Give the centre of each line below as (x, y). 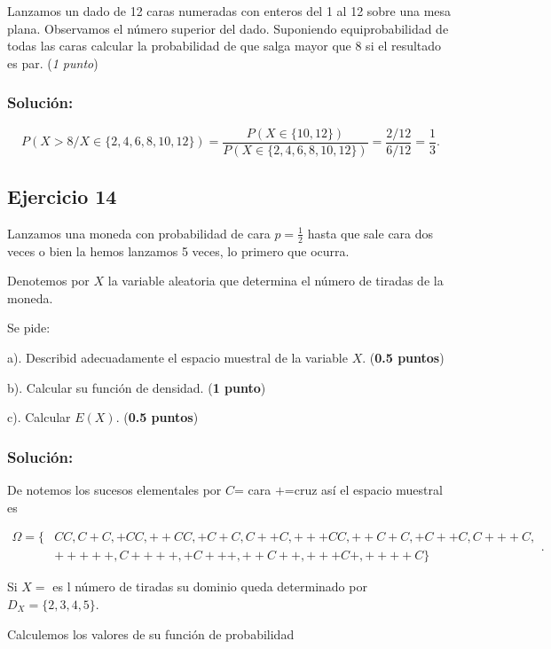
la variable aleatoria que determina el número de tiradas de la (275, 281)
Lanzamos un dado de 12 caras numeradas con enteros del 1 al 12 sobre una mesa (229, 11)
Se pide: (29, 328)
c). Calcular (39, 417)
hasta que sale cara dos (370, 233)
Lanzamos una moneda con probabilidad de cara (139, 233)
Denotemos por (48, 281)
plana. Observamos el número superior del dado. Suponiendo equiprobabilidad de (228, 28)
